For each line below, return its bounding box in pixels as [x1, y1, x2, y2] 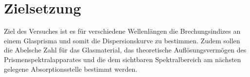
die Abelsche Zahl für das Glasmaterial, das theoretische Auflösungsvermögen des [4, 45, 247, 55]
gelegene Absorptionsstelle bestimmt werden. [4, 64, 138, 74]
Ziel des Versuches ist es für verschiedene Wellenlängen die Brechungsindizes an [4, 26, 241, 36]
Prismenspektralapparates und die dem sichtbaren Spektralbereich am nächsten [4, 54, 241, 64]
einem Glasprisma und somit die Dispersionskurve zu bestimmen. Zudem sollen [4, 35, 240, 45]
